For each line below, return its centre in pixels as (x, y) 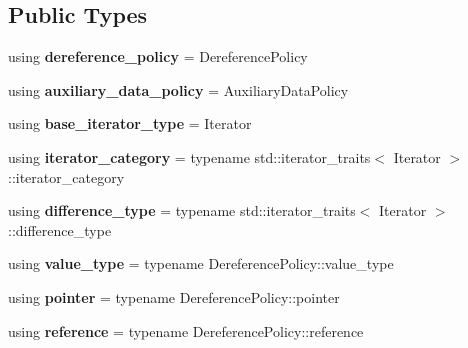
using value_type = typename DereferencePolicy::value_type (201, 263)
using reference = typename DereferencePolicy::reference (186, 330)
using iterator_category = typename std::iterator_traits (189, 156)
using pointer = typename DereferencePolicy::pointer (174, 296)
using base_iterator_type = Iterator (130, 123)
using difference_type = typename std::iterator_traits (182, 210)
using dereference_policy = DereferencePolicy (158, 56)
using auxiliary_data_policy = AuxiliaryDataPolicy (178, 89)
